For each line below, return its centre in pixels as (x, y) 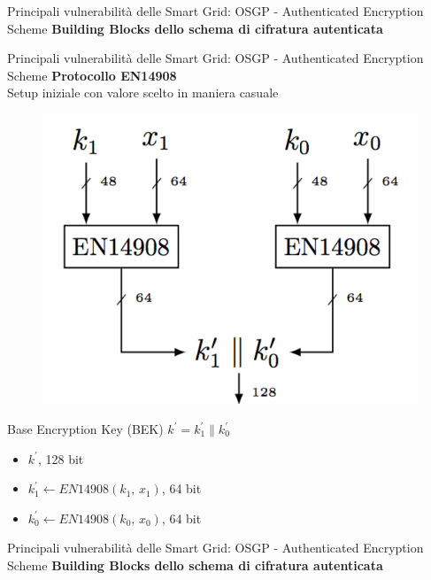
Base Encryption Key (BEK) (85, 429)
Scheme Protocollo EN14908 (92, 75)
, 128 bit (61, 458)
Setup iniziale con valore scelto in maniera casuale (143, 93)
